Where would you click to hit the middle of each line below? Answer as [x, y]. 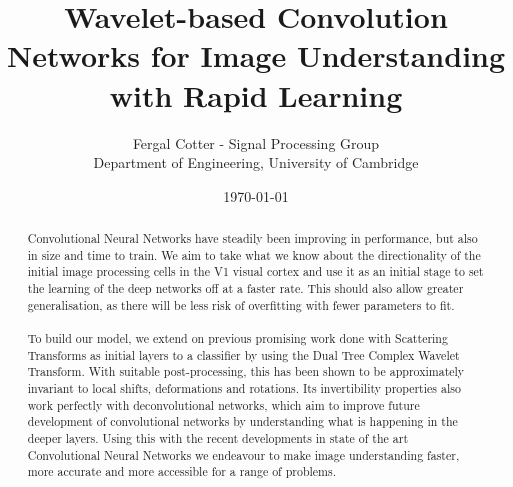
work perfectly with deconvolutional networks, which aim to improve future [223, 404]
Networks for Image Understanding [256, 55]
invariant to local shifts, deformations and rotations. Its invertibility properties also [244, 387]
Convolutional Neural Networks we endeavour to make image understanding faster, [243, 454]
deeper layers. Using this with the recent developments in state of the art [218, 437]
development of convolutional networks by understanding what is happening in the [242, 421]
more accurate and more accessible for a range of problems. [181, 471]
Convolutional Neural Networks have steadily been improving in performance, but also [252, 238]
